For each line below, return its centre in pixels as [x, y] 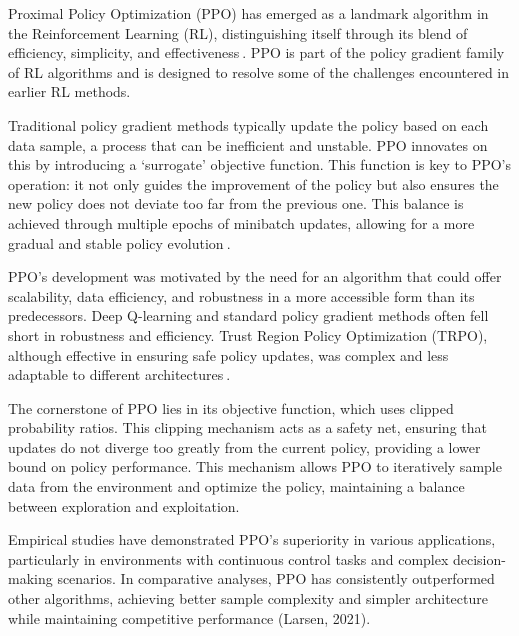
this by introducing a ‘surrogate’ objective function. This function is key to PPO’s [260, 164]
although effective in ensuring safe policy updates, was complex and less [228, 354]
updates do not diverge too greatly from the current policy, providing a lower [244, 446]
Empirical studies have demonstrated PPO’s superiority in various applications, [252, 539]
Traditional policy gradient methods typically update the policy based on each [248, 124]
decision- [479, 558]
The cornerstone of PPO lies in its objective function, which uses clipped [231, 407]
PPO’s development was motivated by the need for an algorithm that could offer [255, 276]
